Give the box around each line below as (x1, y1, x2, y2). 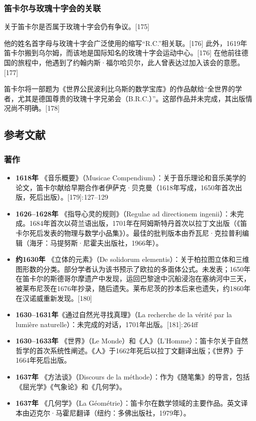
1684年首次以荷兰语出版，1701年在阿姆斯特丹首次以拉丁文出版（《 (29, 218, 240, 228)
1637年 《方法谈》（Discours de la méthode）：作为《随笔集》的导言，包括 (15, 372, 250, 382)
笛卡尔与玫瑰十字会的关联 (4, 1, 101, 14)
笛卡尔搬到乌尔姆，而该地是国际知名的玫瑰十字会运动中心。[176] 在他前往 (4, 47, 242, 58)
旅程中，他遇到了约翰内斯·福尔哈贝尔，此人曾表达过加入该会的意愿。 (17, 57, 244, 67)
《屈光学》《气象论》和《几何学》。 (15, 381, 126, 391)
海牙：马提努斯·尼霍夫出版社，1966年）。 (29, 237, 163, 248)
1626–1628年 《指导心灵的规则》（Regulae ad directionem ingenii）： (15, 208, 230, 218)
